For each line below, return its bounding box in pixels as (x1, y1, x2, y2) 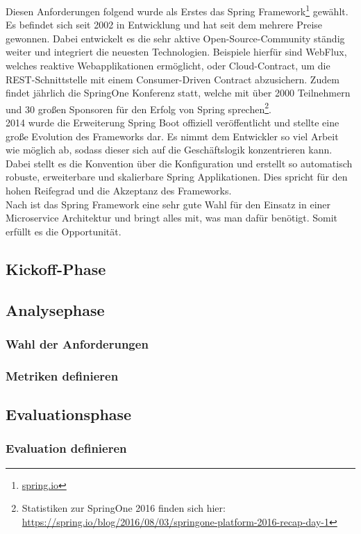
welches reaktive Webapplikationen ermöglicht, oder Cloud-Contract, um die (6, 58, 330, 73)
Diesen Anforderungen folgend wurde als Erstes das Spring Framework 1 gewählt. (6, 2, 349, 18)
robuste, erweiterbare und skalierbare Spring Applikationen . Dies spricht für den (6, 169, 348, 184)
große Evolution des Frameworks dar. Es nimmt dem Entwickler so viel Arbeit (6, 128, 339, 143)
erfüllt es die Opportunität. (6, 224, 121, 238)
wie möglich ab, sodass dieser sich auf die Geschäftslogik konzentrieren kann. (6, 142, 333, 157)
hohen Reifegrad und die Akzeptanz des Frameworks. (6, 183, 232, 198)
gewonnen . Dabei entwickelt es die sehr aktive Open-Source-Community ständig (6, 31, 345, 45)
